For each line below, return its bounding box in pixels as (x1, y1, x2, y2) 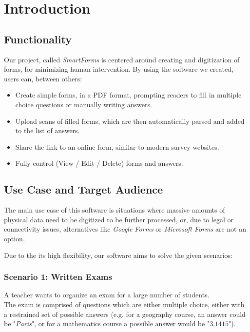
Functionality (4, 31, 72, 46)
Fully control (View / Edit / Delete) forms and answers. (15, 158, 183, 168)
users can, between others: (4, 73, 82, 83)
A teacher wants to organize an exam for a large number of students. (4, 290, 210, 300)
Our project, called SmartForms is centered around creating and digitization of (4, 54, 240, 64)
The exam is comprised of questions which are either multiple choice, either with (4, 299, 245, 309)
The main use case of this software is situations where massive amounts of (4, 205, 225, 215)
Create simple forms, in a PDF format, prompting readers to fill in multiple (15, 90, 242, 100)
